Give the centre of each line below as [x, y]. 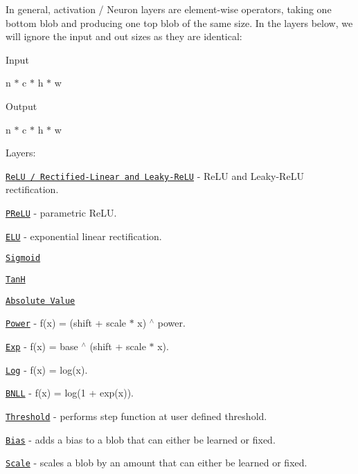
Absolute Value [41, 301]
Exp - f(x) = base [42, 346]
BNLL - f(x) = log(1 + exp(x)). [70, 393]
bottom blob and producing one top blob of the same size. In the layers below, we [179, 22]
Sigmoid [23, 258]
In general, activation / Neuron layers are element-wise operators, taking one [169, 9]
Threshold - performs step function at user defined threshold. [136, 416]
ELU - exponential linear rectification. [84, 236]
